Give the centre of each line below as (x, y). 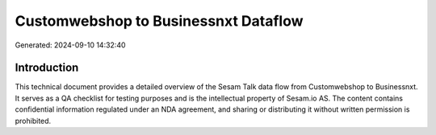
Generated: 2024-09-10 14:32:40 (70, 45)
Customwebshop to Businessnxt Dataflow (159, 21)
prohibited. (33, 121)
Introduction (47, 68)
